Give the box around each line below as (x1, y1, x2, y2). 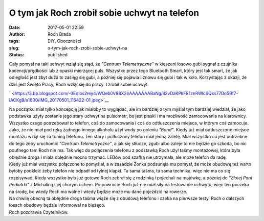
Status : (9, 52, 24, 58)
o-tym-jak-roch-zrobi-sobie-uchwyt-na (47, 45, 128, 51)
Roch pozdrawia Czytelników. (9, 209, 68, 215)
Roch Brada (47, 31, 71, 37)
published (47, 52, 68, 58)
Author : (9, 31, 25, 37)
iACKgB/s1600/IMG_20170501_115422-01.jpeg (9, 97, 101, 103)
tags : (9, 38, 20, 44)
